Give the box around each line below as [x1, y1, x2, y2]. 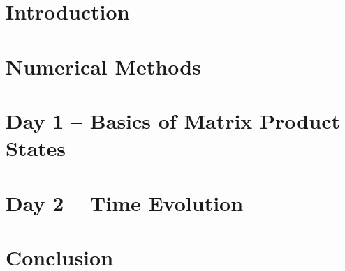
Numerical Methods [6, 52, 201, 80]
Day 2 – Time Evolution [6, 188, 244, 217]
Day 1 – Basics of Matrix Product [6, 106, 340, 134]
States [6, 134, 66, 162]
